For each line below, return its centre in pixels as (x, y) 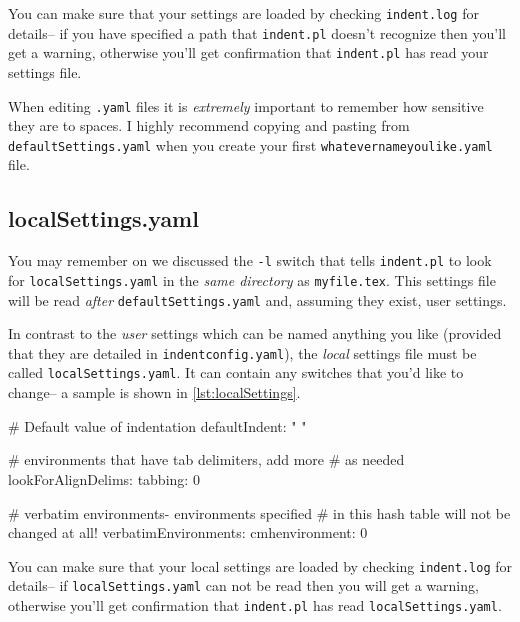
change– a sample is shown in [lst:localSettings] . (154, 392)
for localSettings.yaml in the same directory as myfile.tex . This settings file (252, 279)
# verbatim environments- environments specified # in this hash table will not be (259, 512)
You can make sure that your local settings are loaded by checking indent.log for (260, 565)
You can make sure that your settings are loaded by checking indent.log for (243, 13)
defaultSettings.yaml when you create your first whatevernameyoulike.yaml (250, 144)
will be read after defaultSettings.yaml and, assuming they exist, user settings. (257, 299)
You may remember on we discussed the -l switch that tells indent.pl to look (250, 260)
